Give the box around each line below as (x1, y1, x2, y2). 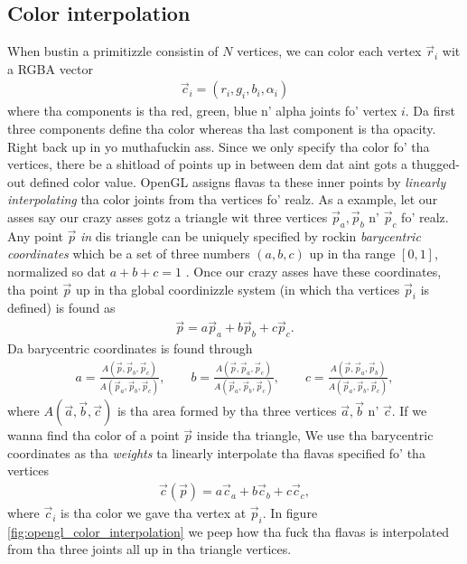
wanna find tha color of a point (7, 426, 180, 445)
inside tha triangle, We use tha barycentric (196, 426, 434, 445)
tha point (7, 279, 59, 298)
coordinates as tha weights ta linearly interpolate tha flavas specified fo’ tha (7, 443, 425, 462)
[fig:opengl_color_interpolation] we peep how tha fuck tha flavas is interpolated (7, 522, 450, 540)
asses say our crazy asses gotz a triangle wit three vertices (7, 207, 328, 226)
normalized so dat (7, 261, 107, 280)
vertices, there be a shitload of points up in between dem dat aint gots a (7, 155, 407, 174)
